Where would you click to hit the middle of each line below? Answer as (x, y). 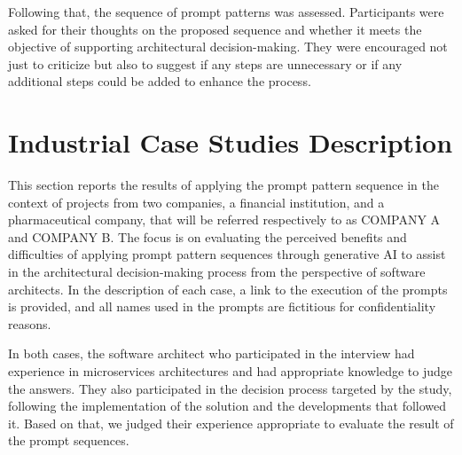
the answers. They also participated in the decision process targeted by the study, (230, 388)
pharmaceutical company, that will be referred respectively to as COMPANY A (224, 220)
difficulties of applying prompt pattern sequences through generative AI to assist (227, 254)
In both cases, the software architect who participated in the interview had (211, 353)
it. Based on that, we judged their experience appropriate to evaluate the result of (231, 423)
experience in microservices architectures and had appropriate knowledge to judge (231, 371)
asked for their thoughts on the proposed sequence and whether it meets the (215, 29)
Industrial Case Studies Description (231, 142)
